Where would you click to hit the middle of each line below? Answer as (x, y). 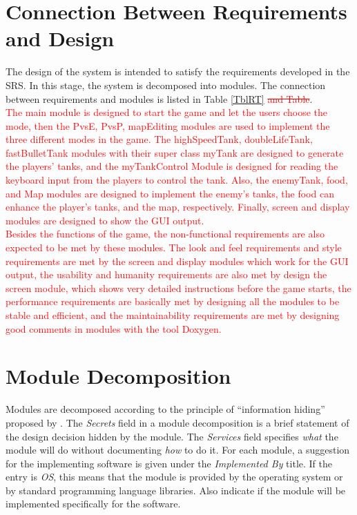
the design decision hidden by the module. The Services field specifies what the (172, 436)
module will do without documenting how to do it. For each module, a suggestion (178, 450)
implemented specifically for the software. (93, 504)
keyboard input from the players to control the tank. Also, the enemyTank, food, (177, 180)
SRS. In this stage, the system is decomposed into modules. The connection (166, 85)
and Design (60, 38)
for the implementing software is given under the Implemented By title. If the (169, 463)
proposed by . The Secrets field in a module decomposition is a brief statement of (177, 422)
